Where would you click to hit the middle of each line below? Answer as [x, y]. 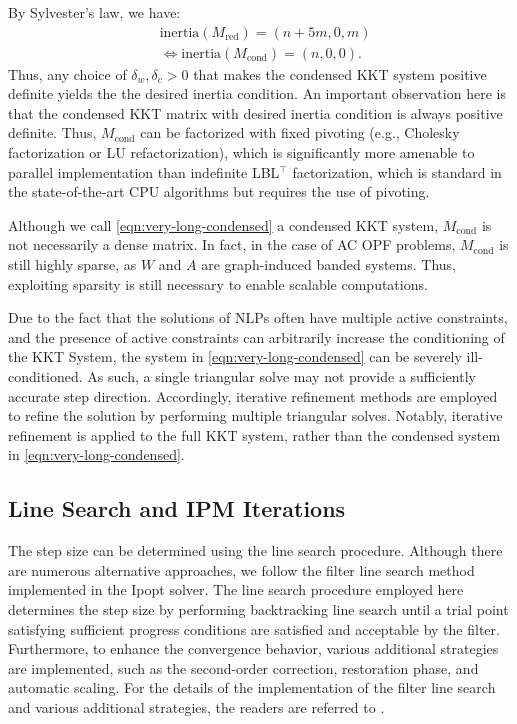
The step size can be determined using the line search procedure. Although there [255, 550]
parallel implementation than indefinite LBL [144, 171]
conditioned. [45, 375]
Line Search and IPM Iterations [177, 508]
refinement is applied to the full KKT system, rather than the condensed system [254, 434]
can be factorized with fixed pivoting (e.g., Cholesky [300, 132]
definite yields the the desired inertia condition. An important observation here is [257, 93]
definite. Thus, [52, 132]
